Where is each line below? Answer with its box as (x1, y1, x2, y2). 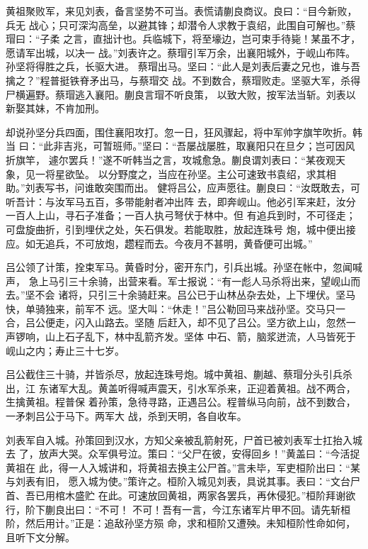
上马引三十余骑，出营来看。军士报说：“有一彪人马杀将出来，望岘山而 (38, 273, 361, 288)
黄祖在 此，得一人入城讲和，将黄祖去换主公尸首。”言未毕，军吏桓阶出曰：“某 (6, 460, 360, 475)
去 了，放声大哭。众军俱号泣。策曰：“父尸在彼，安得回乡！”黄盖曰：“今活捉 (6, 446, 360, 461)
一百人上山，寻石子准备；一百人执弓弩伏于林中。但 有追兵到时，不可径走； (6, 208, 356, 223)
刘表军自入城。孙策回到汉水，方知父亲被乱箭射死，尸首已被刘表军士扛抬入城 (6, 432, 362, 447)
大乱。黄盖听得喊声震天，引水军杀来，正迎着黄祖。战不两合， (68, 380, 356, 395)
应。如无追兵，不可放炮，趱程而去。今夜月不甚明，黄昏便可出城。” (6, 235, 313, 250)
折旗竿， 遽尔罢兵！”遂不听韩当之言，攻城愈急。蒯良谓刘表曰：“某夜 (6, 152, 326, 167)
